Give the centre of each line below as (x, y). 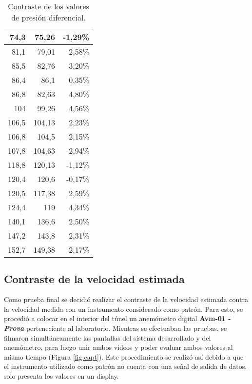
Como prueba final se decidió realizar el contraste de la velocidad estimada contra (126, 299)
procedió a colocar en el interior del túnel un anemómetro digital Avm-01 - (117, 318)
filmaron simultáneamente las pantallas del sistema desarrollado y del (107, 337)
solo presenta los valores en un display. (61, 375)
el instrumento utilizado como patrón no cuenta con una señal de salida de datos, (126, 366)
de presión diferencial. (48, 17)
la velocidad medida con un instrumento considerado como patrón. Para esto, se (124, 309)
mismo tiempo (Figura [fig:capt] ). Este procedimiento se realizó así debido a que (124, 356)
